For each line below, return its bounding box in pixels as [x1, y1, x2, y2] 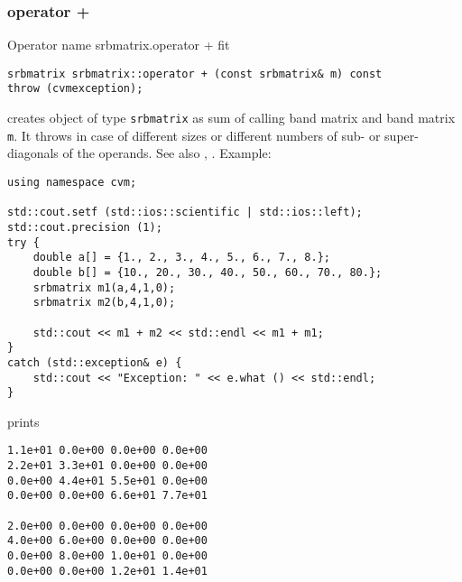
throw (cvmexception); [7, 82, 143, 96]
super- [384, 125, 419, 144]
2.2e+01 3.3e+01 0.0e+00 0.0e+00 [7, 459, 208, 473]
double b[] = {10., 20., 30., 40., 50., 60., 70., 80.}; [32, 265, 383, 279]
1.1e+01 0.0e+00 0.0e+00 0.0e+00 [7, 444, 208, 457]
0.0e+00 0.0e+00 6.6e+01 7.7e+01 [7, 489, 208, 503]
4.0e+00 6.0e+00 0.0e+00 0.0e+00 [7, 534, 208, 548]
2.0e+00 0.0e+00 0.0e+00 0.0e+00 [7, 519, 208, 532]
